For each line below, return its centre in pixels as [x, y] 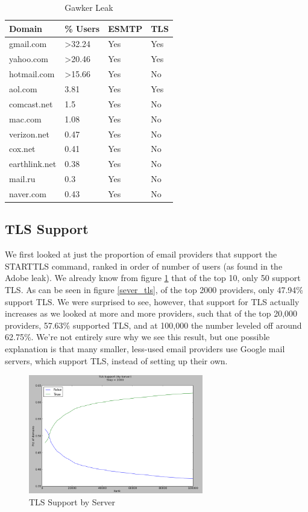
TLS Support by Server [72, 501]
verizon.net [29, 134]
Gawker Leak [89, 7]
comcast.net [31, 103]
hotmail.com [32, 74]
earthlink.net [33, 164]
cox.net [22, 149]
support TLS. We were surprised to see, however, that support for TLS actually [152, 301]
